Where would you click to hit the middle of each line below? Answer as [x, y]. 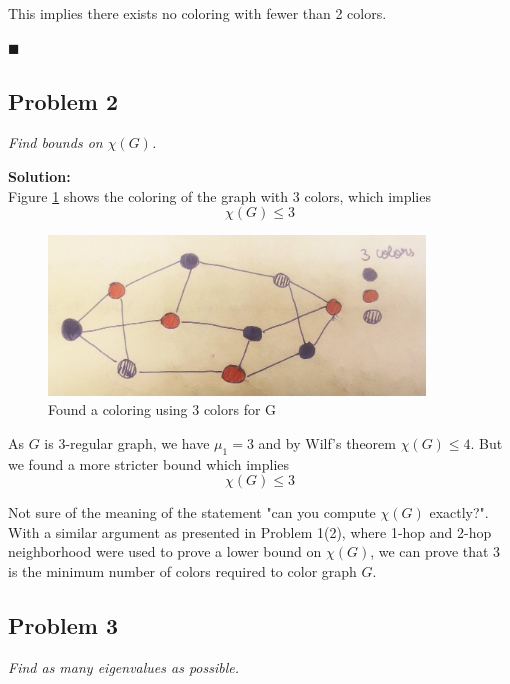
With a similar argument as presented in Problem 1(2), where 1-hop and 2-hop [250, 531]
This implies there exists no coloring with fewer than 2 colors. [197, 13]
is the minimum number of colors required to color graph [182, 571]
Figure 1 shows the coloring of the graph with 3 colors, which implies [219, 195]
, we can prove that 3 [435, 551]
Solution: [39, 175]
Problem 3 [63, 625]
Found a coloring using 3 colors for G [162, 409]
